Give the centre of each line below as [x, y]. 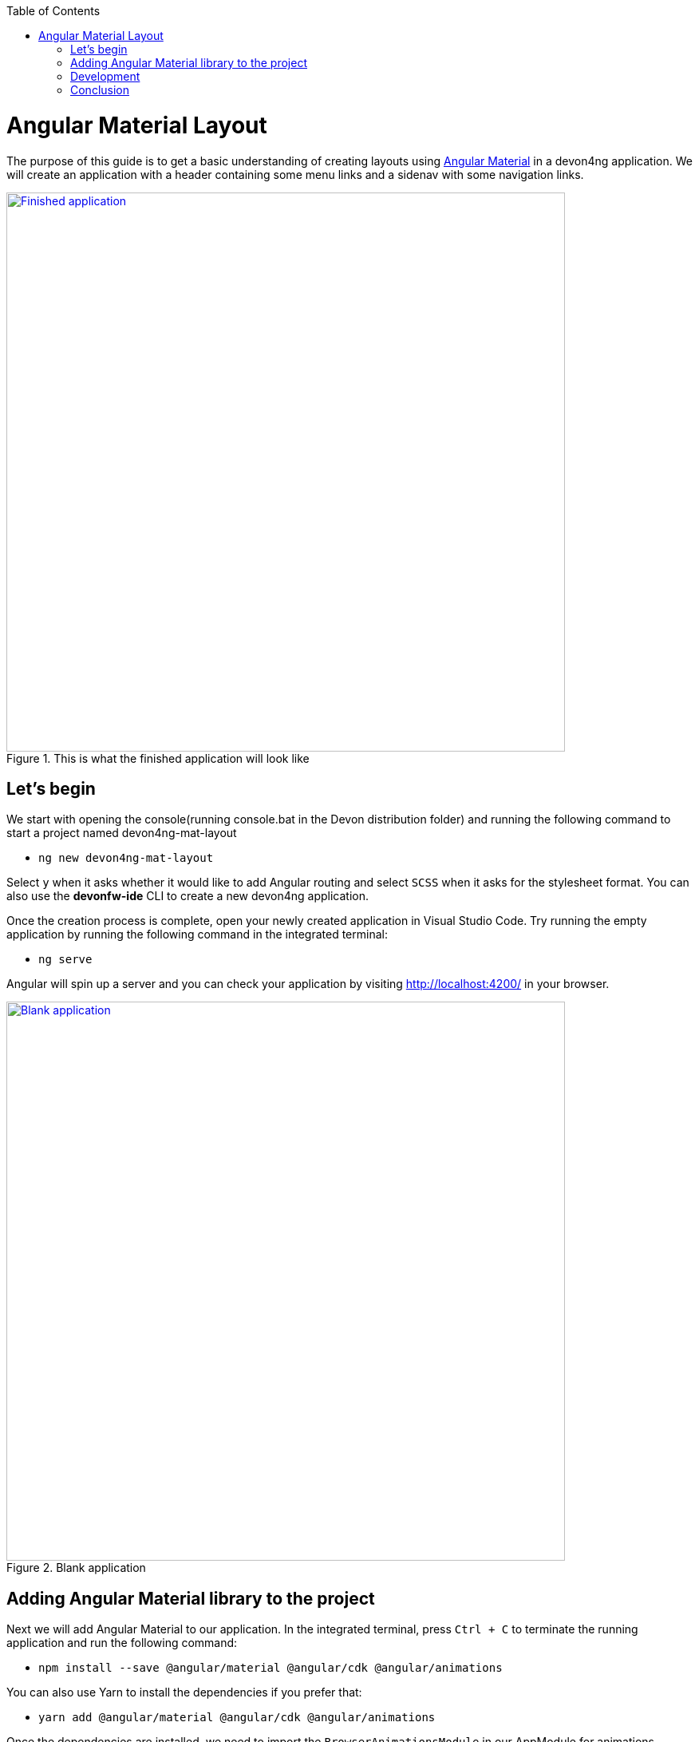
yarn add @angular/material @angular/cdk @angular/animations [237, 1718]
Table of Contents [53, 11]
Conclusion [100, 90]
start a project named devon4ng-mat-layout [122, 833]
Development [105, 76]
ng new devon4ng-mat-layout [126, 858]
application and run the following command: [122, 1643]
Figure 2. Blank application [76, 1568]
